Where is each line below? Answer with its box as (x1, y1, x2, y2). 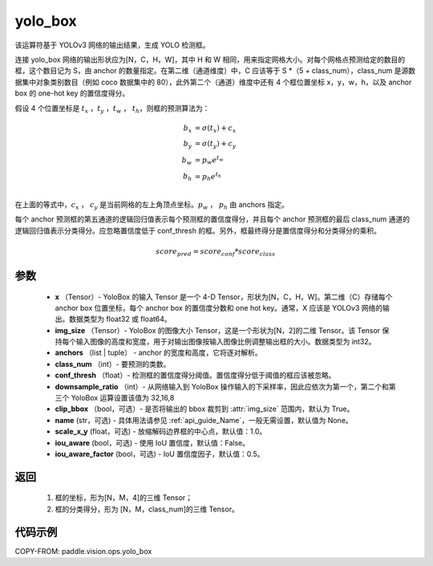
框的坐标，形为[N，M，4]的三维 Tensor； (55, 493, 192, 503)
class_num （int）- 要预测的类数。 (55, 359, 171, 369)
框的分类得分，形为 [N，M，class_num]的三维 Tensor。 (55, 504, 240, 514)
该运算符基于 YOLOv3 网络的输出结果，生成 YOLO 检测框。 (14, 40, 210, 50)
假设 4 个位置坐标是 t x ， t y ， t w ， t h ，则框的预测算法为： (14, 103, 210, 115)
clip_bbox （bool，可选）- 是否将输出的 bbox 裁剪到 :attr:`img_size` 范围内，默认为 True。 (55, 404, 354, 413)
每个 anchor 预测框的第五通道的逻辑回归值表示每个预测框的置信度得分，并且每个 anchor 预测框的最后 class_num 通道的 (14, 214, 411, 224)
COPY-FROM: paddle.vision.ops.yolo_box (14, 546, 152, 556)
